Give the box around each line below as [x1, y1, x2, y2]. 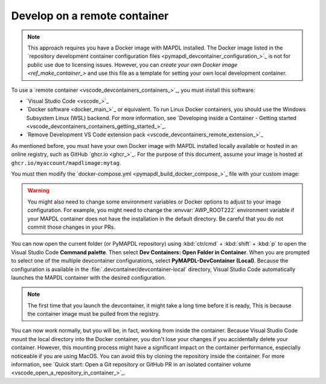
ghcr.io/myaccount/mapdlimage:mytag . [11, 159, 121, 166]
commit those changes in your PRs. [27, 223, 116, 231]
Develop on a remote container [11, 9, 169, 22]
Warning [27, 187, 50, 194]
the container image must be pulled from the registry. [27, 310, 160, 318]
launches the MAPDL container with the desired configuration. [11, 274, 166, 281]
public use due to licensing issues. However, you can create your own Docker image [27, 61, 238, 68]
